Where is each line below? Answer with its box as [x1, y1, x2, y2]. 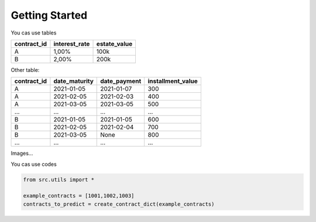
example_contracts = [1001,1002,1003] [23, 193, 135, 199]
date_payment [100, 77, 142, 85]
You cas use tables [11, 29, 57, 36]
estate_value [96, 40, 133, 48]
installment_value [147, 77, 198, 85]
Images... [11, 150, 33, 157]
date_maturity [53, 77, 94, 85]
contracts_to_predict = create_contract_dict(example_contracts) [23, 200, 215, 207]
